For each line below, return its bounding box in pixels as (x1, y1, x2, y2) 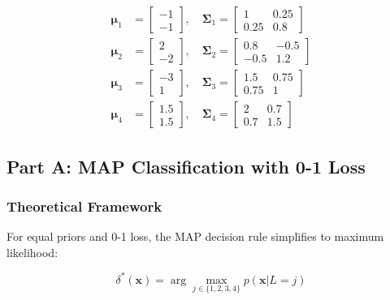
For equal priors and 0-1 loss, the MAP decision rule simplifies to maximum (6, 228, 384, 245)
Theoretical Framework (6, 195, 162, 216)
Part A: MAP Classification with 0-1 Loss (6, 153, 366, 178)
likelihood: (6, 243, 58, 260)
